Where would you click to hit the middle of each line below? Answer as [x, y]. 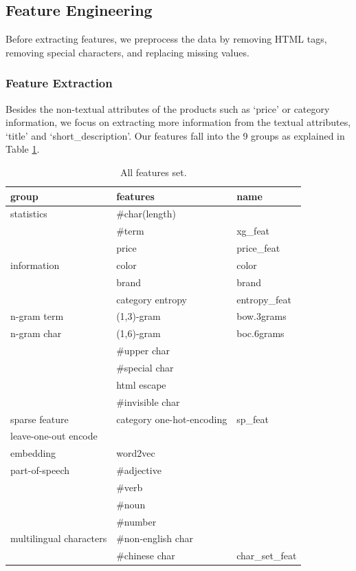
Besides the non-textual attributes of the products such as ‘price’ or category [168, 108]
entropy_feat [264, 299]
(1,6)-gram [138, 333]
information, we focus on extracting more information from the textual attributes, [178, 122]
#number [136, 521]
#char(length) [146, 214]
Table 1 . [23, 149]
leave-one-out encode [54, 436]
